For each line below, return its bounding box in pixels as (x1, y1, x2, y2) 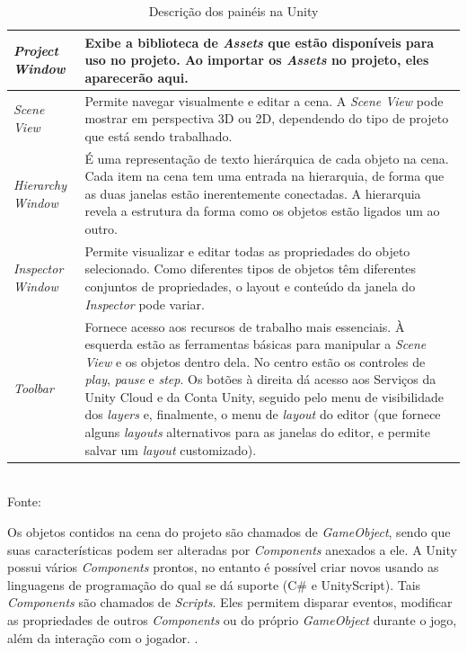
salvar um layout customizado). (84, 440, 257, 459)
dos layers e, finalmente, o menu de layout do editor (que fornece (84, 405, 441, 424)
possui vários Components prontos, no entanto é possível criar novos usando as (7, 558, 439, 577)
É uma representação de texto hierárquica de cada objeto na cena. (84, 148, 449, 167)
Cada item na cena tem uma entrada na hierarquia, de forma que (84, 166, 445, 185)
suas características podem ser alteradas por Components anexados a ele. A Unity (7, 540, 457, 559)
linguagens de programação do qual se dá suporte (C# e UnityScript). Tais (7, 575, 421, 594)
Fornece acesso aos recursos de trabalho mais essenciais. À (84, 317, 405, 335)
